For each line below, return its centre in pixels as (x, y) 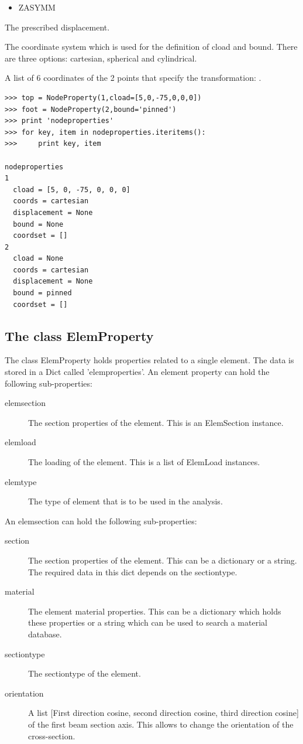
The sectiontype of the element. (85, 673)
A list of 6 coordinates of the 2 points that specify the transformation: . (133, 78)
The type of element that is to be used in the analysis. (125, 501)
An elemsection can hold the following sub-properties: (101, 521)
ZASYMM (37, 7)
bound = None (38, 224)
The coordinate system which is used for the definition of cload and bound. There (151, 47)
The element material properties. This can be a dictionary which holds (155, 611)
